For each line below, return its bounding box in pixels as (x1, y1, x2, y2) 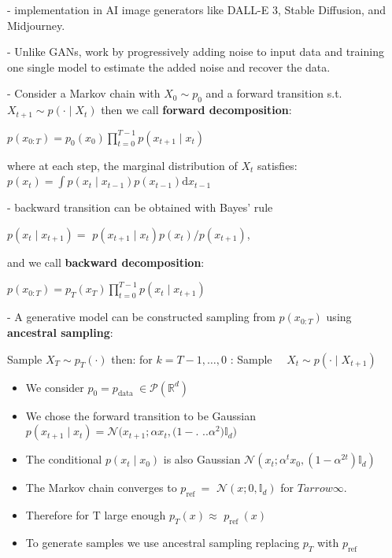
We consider (25, 379, 84, 395)
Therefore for (25, 506, 90, 523)
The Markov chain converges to (25, 479, 177, 496)
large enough (104, 506, 166, 523)
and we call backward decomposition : (7, 253, 205, 270)
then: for (111, 350, 153, 367)
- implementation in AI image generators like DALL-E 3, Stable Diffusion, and (7, 2, 386, 17)
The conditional (25, 451, 102, 467)
